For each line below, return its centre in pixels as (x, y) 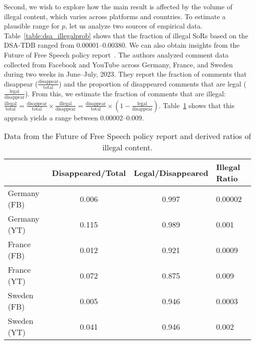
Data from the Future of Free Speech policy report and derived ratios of (127, 136)
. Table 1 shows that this (197, 105)
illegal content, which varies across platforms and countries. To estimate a (115, 16)
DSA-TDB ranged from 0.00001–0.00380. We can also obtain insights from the (122, 45)
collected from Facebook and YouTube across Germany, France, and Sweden (118, 64)
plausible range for (32, 26)
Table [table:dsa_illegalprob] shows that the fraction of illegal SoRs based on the (126, 35)
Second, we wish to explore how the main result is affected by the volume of (118, 6)
